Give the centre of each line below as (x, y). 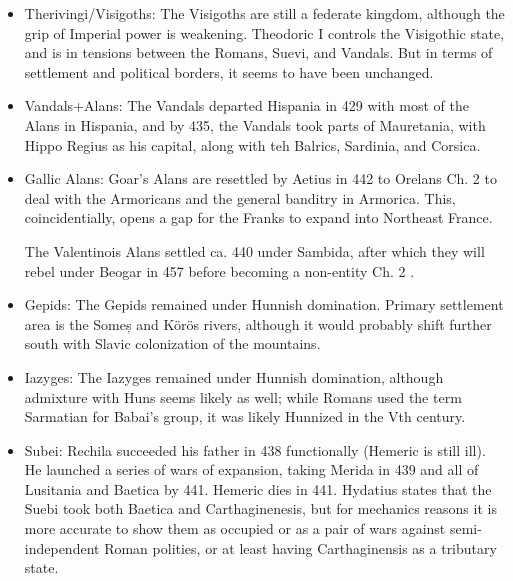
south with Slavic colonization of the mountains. (172, 343)
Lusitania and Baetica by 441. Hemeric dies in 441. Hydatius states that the (258, 488)
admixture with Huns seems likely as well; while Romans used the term (243, 396)
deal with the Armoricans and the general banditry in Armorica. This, (240, 197)
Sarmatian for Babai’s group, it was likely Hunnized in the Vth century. (245, 416)
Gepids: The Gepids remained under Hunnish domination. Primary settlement (264, 304)
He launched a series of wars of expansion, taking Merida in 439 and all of (251, 469)
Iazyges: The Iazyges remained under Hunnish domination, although (234, 376)
